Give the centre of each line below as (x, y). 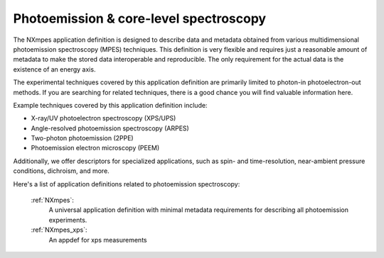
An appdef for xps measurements (98, 240)
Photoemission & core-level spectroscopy (140, 18)
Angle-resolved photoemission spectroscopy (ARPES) (110, 128)
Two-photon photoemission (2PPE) (82, 138)
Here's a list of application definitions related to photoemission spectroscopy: (127, 184)
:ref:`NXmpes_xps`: (59, 230)
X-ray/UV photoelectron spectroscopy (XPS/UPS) (103, 118)
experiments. (68, 220)
